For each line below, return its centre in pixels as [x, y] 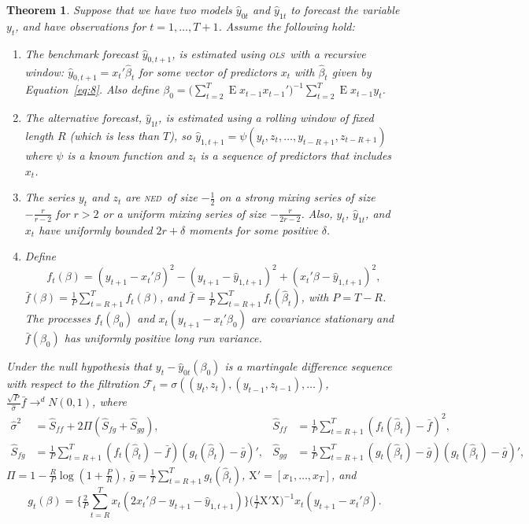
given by [351, 71]
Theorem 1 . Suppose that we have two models [119, 9]
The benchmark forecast [81, 53]
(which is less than [115, 135]
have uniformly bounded [96, 229]
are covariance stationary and [322, 318]
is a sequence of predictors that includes [296, 155]
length [39, 135]
